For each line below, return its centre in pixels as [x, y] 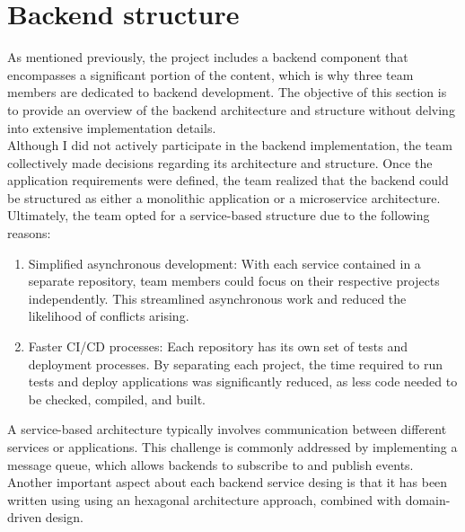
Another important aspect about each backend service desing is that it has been [228, 482]
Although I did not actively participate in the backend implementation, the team [230, 145]
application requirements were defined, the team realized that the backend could [228, 180]
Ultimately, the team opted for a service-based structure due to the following [219, 215]
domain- [428, 499]
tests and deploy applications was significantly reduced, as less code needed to [243, 381]
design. [64, 517]
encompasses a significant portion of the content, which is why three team [211, 74]
